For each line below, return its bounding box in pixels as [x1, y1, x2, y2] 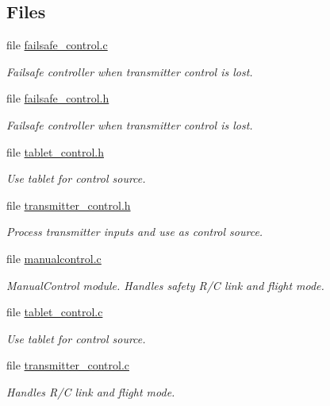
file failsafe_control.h [6, 90, 109, 106]
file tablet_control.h [6, 143, 104, 160]
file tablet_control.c [6, 304, 103, 320]
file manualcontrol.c [6, 249, 102, 266]
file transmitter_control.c [6, 357, 129, 373]
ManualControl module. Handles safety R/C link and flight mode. [6, 276, 324, 293]
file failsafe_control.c [6, 37, 108, 53]
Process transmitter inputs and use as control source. [6, 223, 263, 240]
